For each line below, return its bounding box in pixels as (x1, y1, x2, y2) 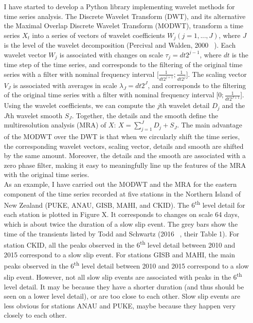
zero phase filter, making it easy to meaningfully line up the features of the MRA (4, 160, 246, 170)
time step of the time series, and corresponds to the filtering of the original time (4, 59, 243, 70)
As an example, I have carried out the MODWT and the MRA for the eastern (4, 179, 237, 189)
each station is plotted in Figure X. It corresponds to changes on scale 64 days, (4, 209, 239, 219)
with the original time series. (4, 169, 90, 179)
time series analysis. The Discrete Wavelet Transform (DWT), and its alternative (4, 11, 246, 21)
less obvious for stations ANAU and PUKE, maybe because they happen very (4, 300, 236, 310)
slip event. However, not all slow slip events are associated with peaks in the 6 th (4, 270, 242, 282)
